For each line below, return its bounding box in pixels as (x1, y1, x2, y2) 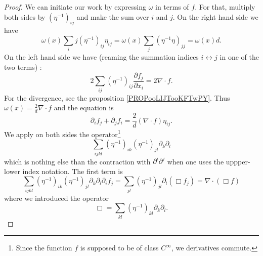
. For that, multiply (195, 2, 255, 12)
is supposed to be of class (80, 242, 159, 253)
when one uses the (167, 156, 224, 166)
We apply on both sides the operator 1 (4, 127, 121, 139)
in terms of (155, 2, 189, 12)
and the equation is (54, 102, 114, 113)
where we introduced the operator (4, 192, 109, 203)
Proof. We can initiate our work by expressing (4, 2, 146, 12)
